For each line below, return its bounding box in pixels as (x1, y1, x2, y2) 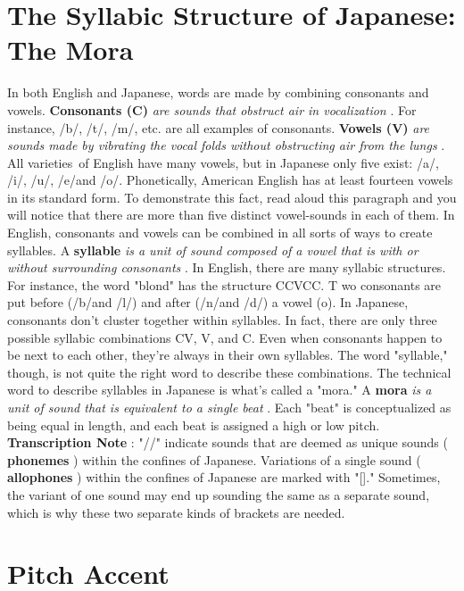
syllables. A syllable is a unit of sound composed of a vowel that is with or (7, 240, 418, 259)
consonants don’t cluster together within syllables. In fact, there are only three (7, 311, 437, 329)
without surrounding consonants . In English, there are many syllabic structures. (7, 258, 446, 277)
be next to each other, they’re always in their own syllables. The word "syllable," (7, 345, 448, 364)
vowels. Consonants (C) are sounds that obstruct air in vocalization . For (7, 100, 417, 119)
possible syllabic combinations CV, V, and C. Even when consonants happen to (7, 328, 443, 346)
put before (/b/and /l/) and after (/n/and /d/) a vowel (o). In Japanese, (7, 293, 409, 312)
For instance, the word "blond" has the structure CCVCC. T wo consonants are (7, 275, 442, 294)
